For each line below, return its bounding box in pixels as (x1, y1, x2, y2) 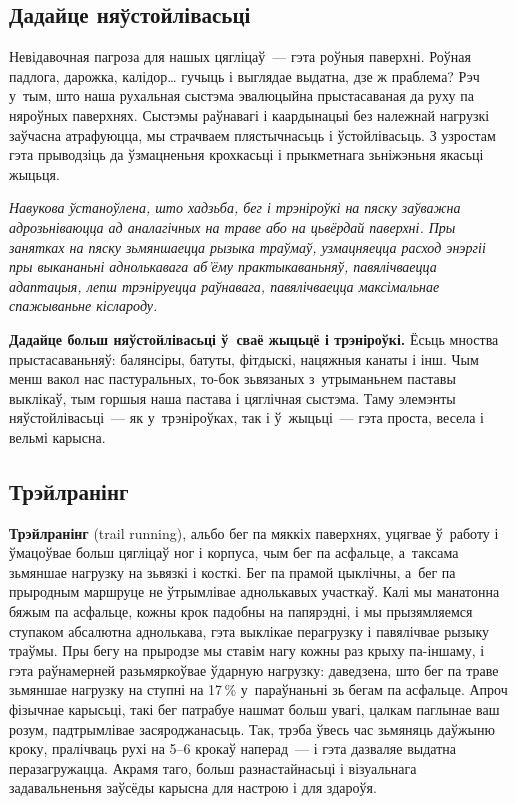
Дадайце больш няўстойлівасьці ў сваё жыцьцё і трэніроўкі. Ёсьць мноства (9, 328, 499, 349)
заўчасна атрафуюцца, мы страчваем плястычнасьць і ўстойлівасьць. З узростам (9, 124, 496, 145)
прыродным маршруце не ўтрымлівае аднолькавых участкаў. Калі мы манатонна (9, 581, 500, 602)
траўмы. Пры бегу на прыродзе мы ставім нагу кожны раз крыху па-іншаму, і (9, 640, 485, 661)
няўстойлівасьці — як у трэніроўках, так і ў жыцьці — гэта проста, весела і (9, 407, 485, 428)
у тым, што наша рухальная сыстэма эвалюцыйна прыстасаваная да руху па (9, 85, 474, 106)
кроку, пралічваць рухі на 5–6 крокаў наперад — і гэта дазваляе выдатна (9, 738, 456, 759)
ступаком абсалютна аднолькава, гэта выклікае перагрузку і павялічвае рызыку (9, 620, 490, 641)
